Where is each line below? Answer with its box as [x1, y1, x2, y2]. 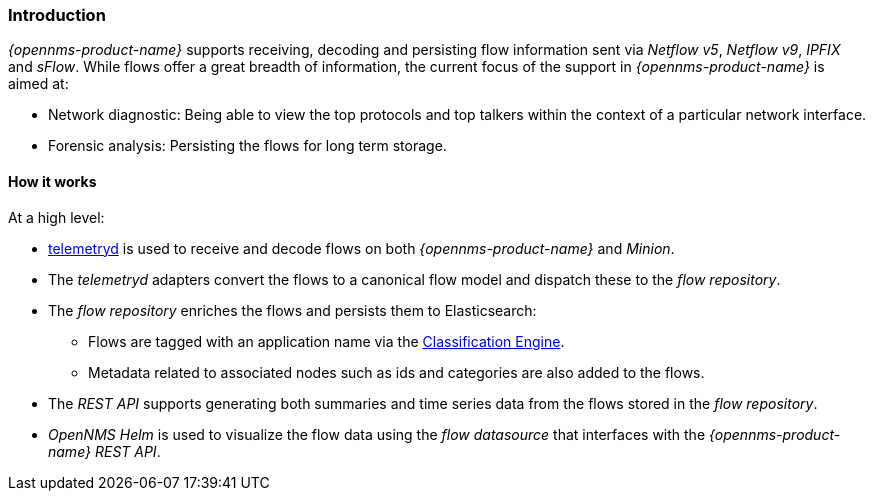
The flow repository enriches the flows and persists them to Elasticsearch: [48, 301, 537, 319]
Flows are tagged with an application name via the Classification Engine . [88, 332, 565, 350]
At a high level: [8, 208, 105, 226]
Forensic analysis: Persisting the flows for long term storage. [48, 137, 447, 155]
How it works [8, 172, 97, 190]
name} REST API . [48, 442, 161, 460]
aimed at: [8, 75, 69, 93]
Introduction [8, 5, 106, 25]
